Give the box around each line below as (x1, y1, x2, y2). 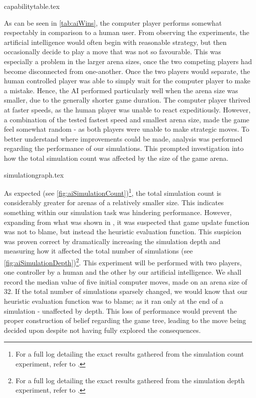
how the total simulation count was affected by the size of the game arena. (4, 152, 228, 163)
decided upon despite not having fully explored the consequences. (4, 325, 201, 335)
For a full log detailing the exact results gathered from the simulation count (15, 349, 244, 359)
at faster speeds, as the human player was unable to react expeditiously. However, (4, 104, 251, 114)
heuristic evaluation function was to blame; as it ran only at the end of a (4, 295, 224, 306)
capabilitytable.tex (4, 1, 60, 11)
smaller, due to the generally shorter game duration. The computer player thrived (4, 95, 251, 105)
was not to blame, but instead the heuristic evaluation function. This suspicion (4, 226, 242, 237)
